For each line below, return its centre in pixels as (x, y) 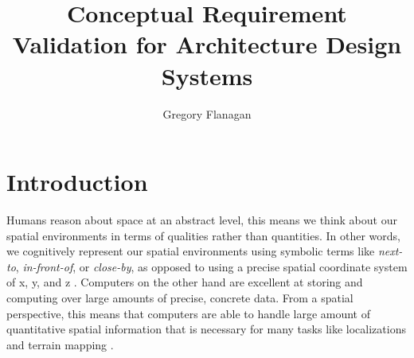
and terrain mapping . (60, 344)
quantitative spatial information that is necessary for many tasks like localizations (206, 329)
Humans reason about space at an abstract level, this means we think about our (202, 220)
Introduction (77, 182)
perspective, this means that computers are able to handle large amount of (189, 313)
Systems (207, 75)
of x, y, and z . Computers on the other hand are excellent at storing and (185, 282)
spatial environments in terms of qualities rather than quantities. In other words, (203, 235)
